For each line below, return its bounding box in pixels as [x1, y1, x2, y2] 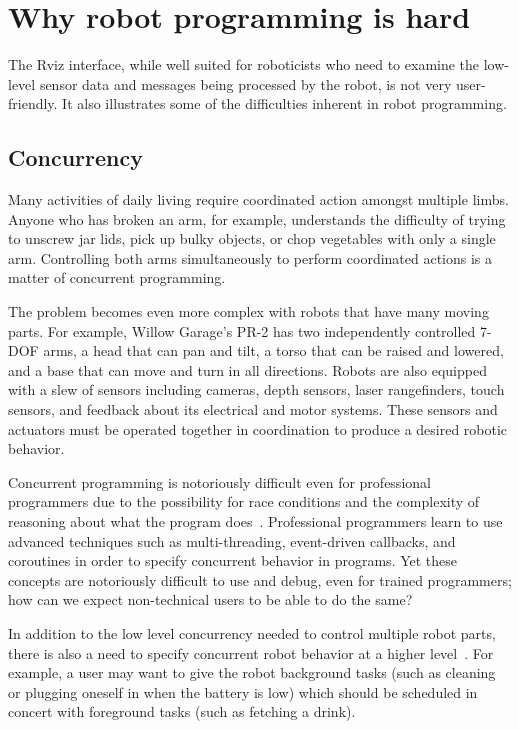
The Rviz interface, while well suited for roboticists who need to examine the [8, 54, 480, 75]
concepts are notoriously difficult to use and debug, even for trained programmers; [8, 569, 512, 590]
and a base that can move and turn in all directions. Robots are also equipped [8, 359, 487, 380]
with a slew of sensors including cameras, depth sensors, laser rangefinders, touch [8, 379, 505, 400]
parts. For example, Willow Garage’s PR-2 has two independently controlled [8, 320, 476, 341]
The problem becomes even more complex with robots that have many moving [8, 301, 489, 322]
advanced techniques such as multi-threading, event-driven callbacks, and [8, 530, 456, 551]
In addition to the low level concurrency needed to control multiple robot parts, [8, 622, 496, 643]
